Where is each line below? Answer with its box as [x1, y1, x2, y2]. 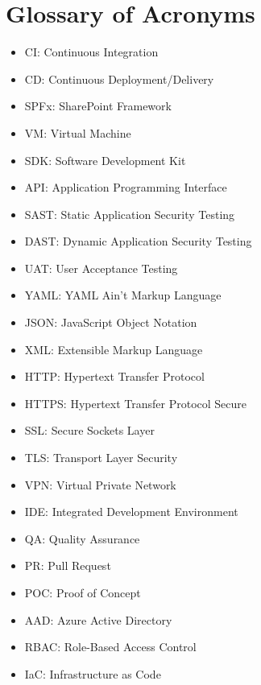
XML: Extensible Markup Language [24, 340, 203, 357]
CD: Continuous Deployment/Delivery [24, 70, 214, 87]
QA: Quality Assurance [24, 530, 140, 547]
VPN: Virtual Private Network [24, 476, 176, 493]
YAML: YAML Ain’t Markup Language [24, 287, 222, 303]
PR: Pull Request [24, 557, 111, 574]
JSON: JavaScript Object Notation [24, 314, 197, 331]
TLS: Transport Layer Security [24, 449, 178, 466]
